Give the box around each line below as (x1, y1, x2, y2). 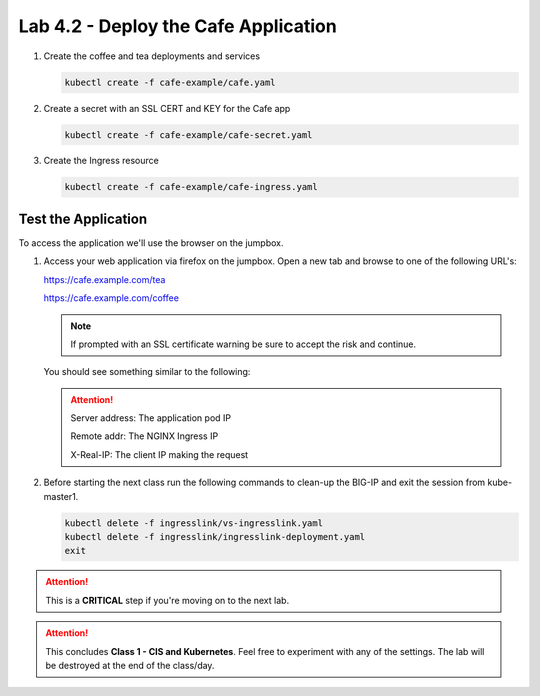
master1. (43, 490, 79, 502)
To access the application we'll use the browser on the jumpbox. (18, 236, 284, 249)
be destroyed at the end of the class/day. (45, 659, 215, 671)
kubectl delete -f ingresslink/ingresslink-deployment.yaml (64, 531, 366, 543)
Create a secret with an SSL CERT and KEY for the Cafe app (43, 102, 291, 114)
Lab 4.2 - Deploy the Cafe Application (18, 15, 337, 37)
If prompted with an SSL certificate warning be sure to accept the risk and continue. (70, 338, 417, 350)
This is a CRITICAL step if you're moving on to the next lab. (45, 594, 290, 606)
